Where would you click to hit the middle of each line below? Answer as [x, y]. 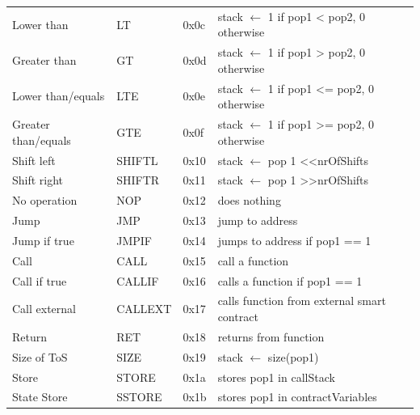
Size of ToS [40, 356]
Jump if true [43, 240]
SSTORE [139, 397]
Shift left [34, 160]
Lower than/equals [59, 96]
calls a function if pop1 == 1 [290, 280]
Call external [44, 309]
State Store [40, 397]
